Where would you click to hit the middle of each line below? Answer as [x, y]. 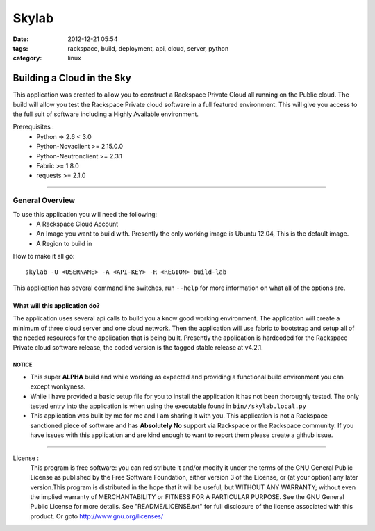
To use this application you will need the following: [85, 214]
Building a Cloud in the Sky [72, 78]
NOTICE [23, 365]
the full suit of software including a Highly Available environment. [106, 114]
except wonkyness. [58, 386]
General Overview [44, 200]
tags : [20, 48]
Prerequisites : [34, 127]
